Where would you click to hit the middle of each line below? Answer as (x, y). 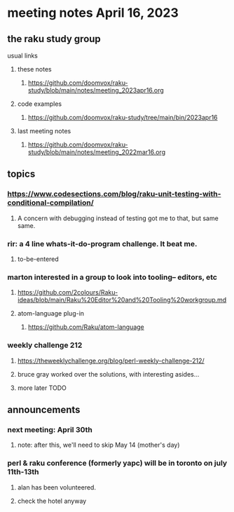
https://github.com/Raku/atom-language (86, 327)
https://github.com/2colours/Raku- (68, 292)
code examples (39, 104)
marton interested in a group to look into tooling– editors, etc (112, 277)
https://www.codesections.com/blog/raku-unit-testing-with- (114, 194)
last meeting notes (44, 131)
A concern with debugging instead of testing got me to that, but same (118, 218)
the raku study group (54, 39)
